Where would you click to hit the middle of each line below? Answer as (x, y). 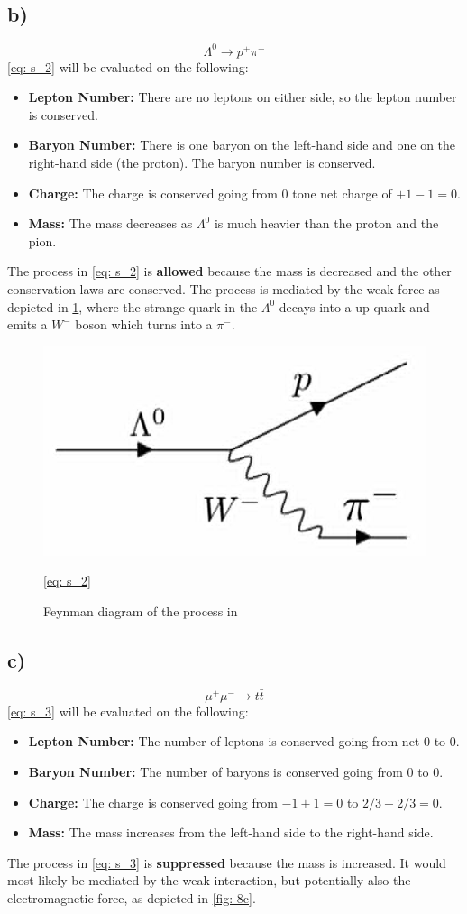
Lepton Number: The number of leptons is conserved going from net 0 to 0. (244, 741)
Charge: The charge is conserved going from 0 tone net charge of (210, 193)
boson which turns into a (144, 324)
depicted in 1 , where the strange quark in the (133, 306)
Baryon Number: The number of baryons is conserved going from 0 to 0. (236, 772)
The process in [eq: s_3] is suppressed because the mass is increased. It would (227, 862)
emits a (27, 324)
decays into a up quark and (354, 306)
